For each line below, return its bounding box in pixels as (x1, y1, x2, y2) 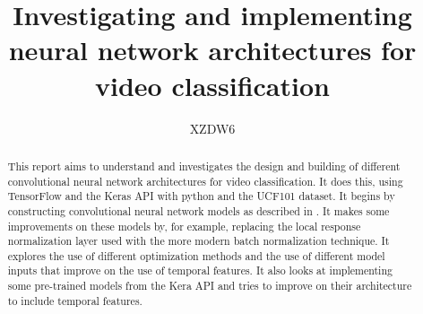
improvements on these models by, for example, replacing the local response (7, 218, 361, 233)
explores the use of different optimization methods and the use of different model (7, 248, 385, 263)
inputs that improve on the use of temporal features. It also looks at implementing (7, 263, 393, 278)
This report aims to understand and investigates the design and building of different (7, 158, 401, 173)
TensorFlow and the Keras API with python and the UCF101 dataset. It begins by (7, 188, 395, 204)
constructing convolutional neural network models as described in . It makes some (7, 203, 390, 218)
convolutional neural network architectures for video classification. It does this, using (7, 173, 403, 188)
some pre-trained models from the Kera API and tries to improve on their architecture (7, 278, 412, 293)
